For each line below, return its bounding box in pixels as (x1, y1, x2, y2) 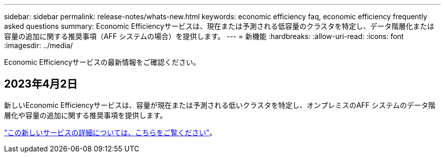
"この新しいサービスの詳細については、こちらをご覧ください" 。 (4, 128, 217, 137)
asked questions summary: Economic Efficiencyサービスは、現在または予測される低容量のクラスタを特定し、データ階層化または (4, 22, 434, 30)
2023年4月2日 (4, 77, 78, 91)
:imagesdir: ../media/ (4, 41, 73, 50)
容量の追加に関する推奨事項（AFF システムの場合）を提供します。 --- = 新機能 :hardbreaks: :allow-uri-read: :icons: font (4, 32, 404, 41)
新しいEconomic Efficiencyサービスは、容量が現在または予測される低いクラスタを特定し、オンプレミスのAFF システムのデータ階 (4, 100, 436, 109)
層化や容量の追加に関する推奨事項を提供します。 (4, 110, 167, 120)
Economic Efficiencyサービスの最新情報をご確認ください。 (4, 58, 201, 66)
